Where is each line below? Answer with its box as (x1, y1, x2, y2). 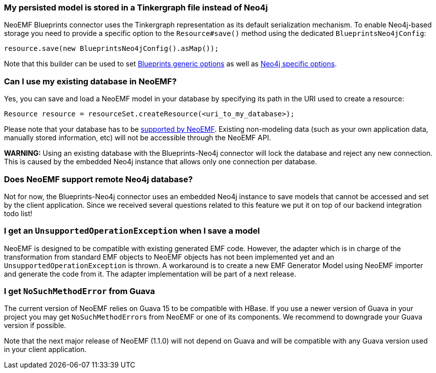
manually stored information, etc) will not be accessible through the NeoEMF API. (4, 133, 271, 142)
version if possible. (4, 321, 66, 330)
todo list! (4, 209, 32, 218)
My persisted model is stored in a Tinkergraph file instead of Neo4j (4, 2, 268, 12)
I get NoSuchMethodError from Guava (4, 286, 155, 296)
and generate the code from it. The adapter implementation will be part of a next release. (4, 269, 296, 278)
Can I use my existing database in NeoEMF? (4, 76, 177, 86)
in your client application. (4, 345, 87, 354)
